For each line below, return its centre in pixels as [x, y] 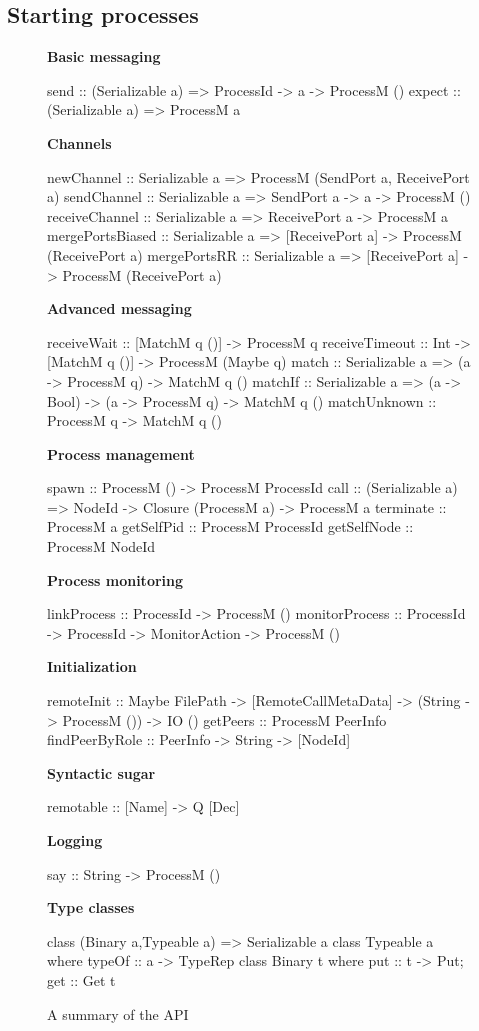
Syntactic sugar [101, 772]
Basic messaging [104, 56]
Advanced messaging [119, 308]
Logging [75, 840]
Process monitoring [115, 579]
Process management [121, 453]
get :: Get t [81, 979]
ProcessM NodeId [101, 546]
